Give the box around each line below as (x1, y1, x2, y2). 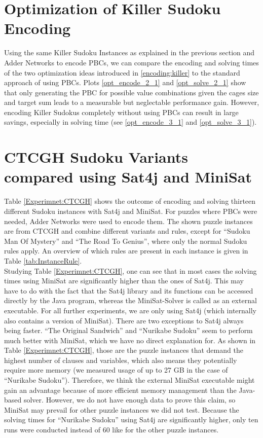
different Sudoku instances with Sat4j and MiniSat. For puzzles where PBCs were (4, 205, 257, 216)
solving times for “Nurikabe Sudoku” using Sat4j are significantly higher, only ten (4, 414, 258, 425)
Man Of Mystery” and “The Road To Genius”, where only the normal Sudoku (4, 235, 247, 246)
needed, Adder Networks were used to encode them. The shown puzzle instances (4, 215, 253, 226)
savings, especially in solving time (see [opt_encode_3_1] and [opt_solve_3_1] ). (4, 117, 257, 127)
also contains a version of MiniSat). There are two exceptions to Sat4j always (4, 315, 244, 325)
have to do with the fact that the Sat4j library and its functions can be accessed (4, 285, 253, 296)
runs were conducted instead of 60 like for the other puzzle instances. (4, 424, 219, 435)
